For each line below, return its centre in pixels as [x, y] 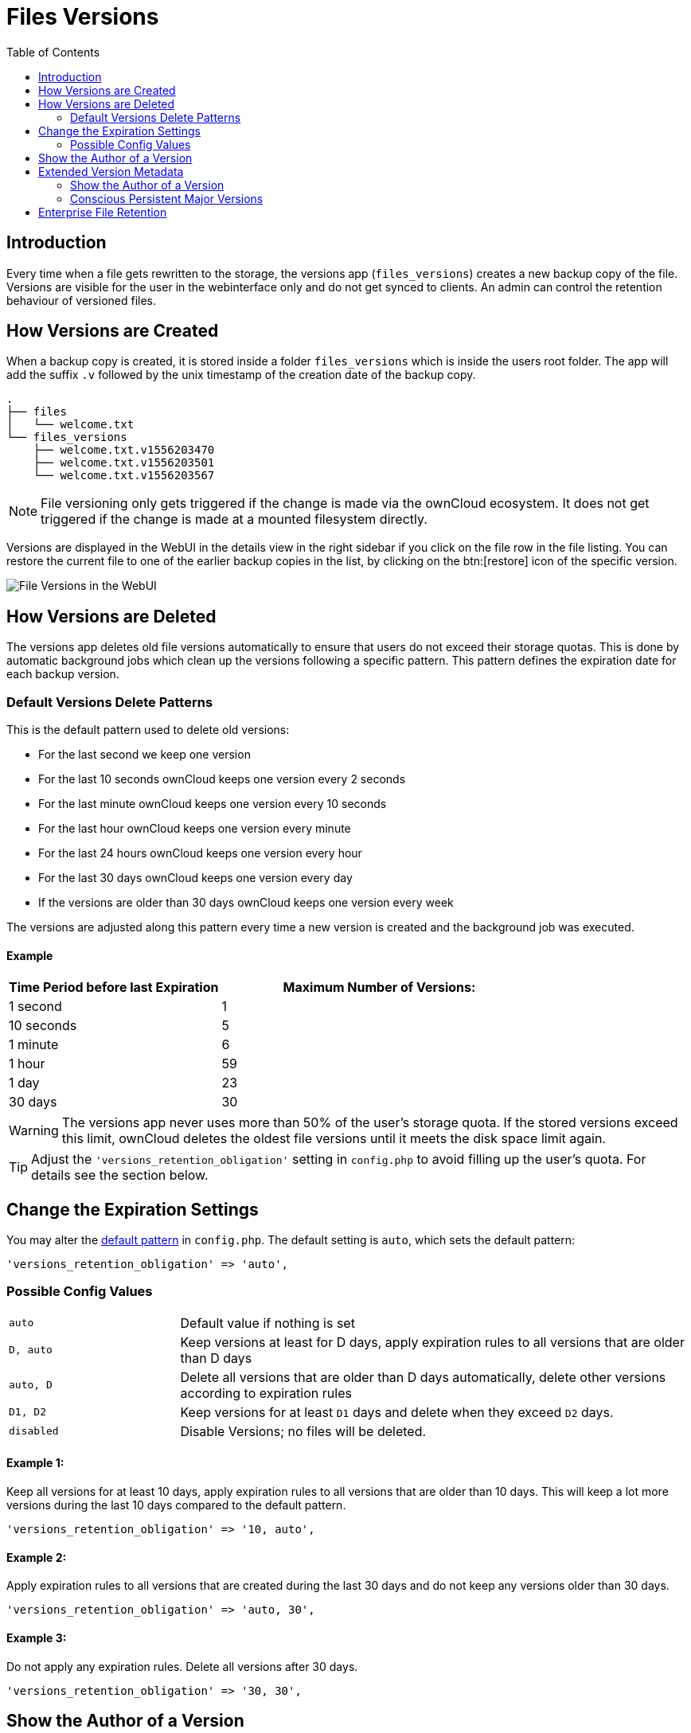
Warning [34, 1131]
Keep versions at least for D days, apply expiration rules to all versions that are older [432, 1342]
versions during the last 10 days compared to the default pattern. [176, 1505]
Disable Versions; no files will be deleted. [303, 1431]
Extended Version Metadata [111, 171]
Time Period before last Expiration [114, 987]
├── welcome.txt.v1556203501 [124, 463]
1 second [35, 1007]
